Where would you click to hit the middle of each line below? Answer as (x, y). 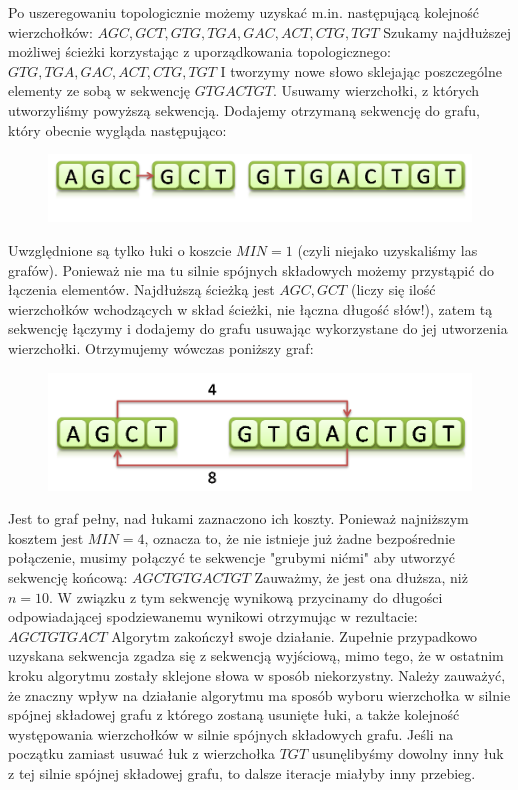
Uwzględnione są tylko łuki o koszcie (120, 250)
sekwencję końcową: (68, 577)
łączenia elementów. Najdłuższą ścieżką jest (141, 289)
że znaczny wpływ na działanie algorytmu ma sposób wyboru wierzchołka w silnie (259, 694)
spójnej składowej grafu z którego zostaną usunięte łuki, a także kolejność (234, 714)
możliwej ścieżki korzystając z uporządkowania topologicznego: (199, 51)
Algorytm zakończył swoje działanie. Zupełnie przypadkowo (294, 635)
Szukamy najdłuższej (447, 31)
